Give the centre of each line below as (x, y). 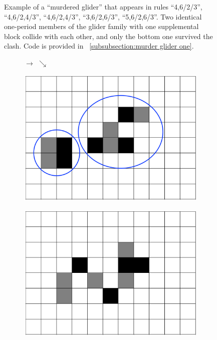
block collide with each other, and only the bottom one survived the (109, 36)
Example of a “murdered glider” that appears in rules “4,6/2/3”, (103, 7)
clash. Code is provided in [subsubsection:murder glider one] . (99, 46)
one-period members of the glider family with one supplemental (101, 26)
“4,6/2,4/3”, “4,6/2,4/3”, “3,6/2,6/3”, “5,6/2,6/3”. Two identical (103, 16)
